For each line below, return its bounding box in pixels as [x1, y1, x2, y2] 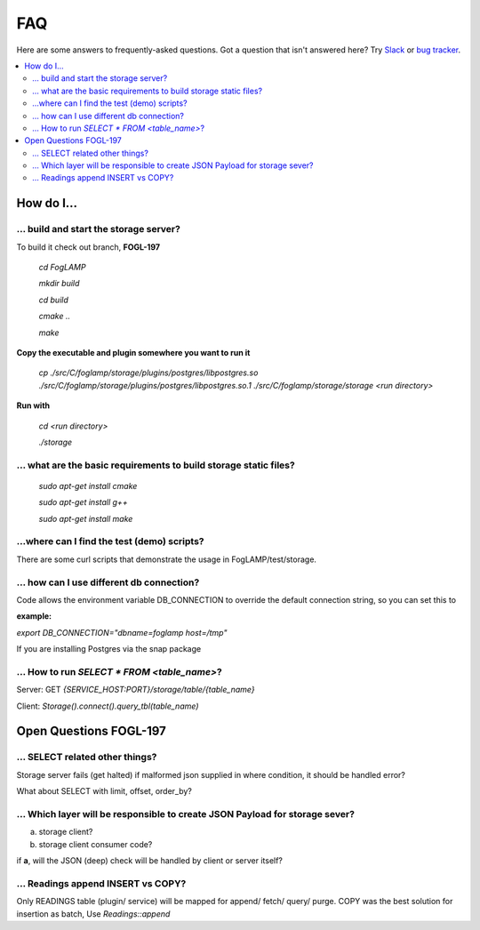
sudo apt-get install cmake [38, 480, 138, 491]
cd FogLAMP [38, 262, 86, 272]
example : [16, 611, 52, 621]
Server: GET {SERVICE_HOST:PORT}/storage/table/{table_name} [16, 685, 255, 695]
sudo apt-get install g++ [38, 497, 128, 508]
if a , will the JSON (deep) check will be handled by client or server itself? [16, 855, 284, 866]
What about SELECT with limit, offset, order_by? [16, 786, 193, 797]
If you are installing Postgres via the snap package [16, 644, 202, 654]
